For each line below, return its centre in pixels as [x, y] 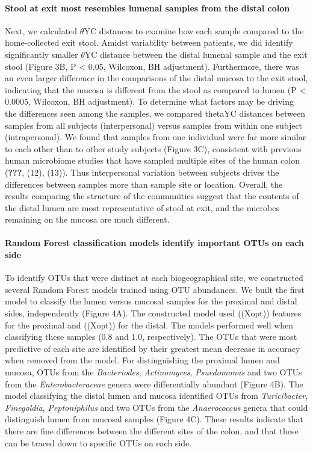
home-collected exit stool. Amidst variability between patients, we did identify [149, 42]
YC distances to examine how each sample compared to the [194, 30]
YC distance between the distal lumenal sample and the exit [196, 54]
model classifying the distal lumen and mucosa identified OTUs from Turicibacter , [156, 396]
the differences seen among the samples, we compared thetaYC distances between [155, 113]
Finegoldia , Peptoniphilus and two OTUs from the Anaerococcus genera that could [156, 407]
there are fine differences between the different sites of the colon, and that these [152, 431]
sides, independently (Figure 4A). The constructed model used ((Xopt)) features [153, 313]
